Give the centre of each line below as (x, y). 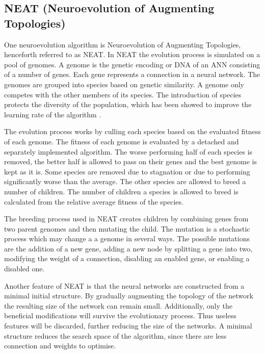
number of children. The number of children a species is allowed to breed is (121, 191)
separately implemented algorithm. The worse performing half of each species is (128, 151)
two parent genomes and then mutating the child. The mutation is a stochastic (127, 228)
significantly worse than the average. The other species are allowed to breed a (125, 181)
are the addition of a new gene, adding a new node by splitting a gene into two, (128, 248)
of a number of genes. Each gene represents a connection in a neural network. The (132, 74)
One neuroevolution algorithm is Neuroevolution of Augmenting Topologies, (123, 44)
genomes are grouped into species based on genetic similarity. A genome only (124, 84)
